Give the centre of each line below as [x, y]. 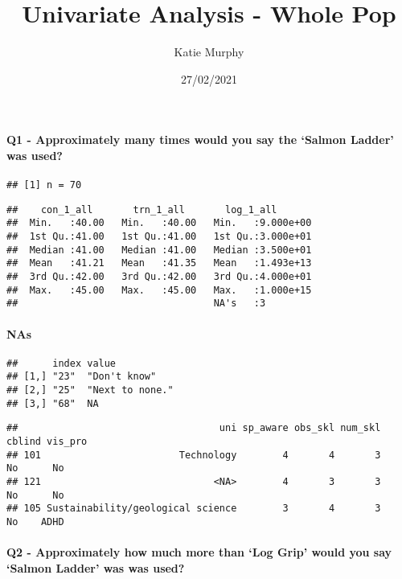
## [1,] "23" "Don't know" [82, 377]
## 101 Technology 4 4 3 [194, 455]
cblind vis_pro [47, 442]
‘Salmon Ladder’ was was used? [96, 567]
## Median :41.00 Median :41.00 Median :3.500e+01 [159, 250]
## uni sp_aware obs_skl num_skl [194, 428]
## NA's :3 [136, 304]
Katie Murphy [209, 52]
